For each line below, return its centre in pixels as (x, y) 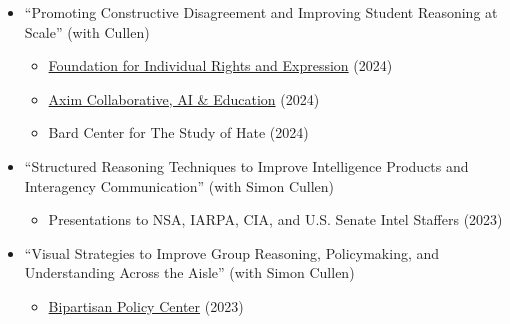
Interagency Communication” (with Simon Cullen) (179, 185)
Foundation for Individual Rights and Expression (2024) (220, 65)
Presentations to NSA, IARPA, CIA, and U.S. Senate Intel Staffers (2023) (275, 219)
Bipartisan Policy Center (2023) (146, 305)
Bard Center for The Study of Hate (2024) (178, 132)
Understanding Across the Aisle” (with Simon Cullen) (189, 272)
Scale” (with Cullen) (87, 31)
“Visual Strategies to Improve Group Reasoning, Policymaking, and (232, 252)
